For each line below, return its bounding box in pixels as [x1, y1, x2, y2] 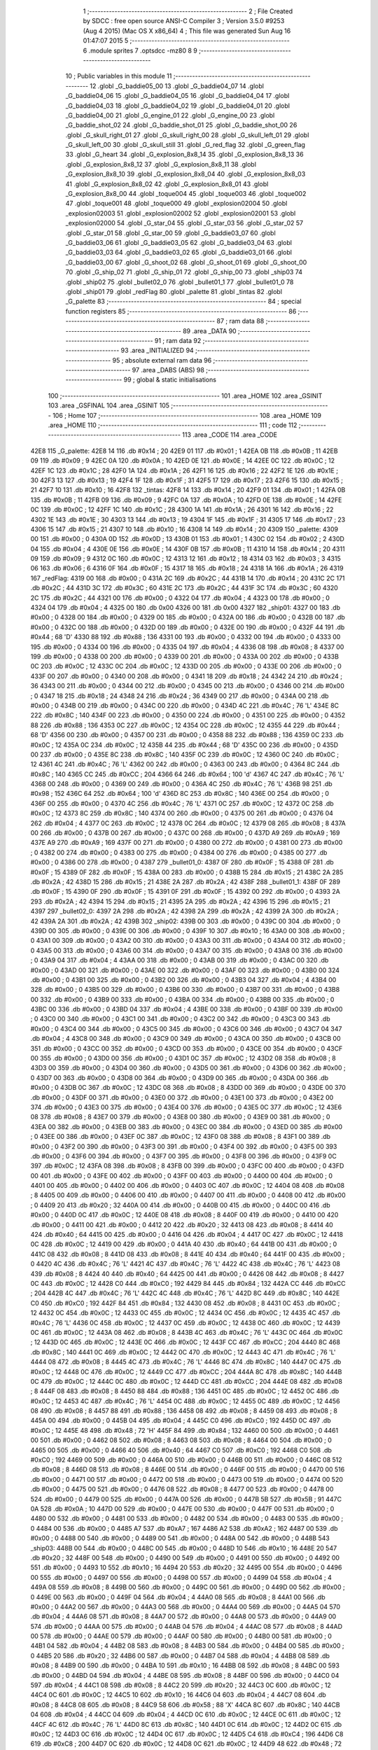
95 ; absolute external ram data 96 [112, 356, 212, 364]
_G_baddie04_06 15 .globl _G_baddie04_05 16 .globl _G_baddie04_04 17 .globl [65, 92, 290, 100]
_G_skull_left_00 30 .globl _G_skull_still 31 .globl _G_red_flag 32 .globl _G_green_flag [65, 141, 306, 149]
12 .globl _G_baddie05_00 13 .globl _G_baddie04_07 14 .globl [90, 81, 264, 90]
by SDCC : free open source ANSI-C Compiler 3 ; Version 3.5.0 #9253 [83, 17, 285, 25]
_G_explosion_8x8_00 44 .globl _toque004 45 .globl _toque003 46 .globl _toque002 [65, 190, 307, 198]
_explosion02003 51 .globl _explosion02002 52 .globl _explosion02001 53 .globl [65, 209, 296, 217]
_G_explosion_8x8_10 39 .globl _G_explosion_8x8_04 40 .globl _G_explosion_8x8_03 [65, 170, 306, 178]
